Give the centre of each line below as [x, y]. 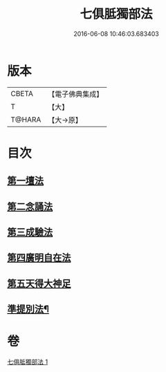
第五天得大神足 [39, 283]
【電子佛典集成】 [76, 94]
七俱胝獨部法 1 [28, 362]
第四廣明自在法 [39, 258]
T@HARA [26, 120]
